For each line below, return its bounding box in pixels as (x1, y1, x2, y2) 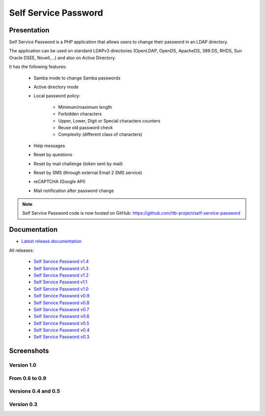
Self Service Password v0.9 (33, 293, 90, 299)
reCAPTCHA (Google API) (33, 179, 86, 185)
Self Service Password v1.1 (33, 279, 88, 285)
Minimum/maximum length (58, 104, 112, 110)
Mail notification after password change (33, 188, 114, 194)
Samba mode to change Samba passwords (33, 75, 121, 81)
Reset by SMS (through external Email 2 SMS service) (33, 170, 142, 175)
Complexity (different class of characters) (58, 131, 142, 137)
